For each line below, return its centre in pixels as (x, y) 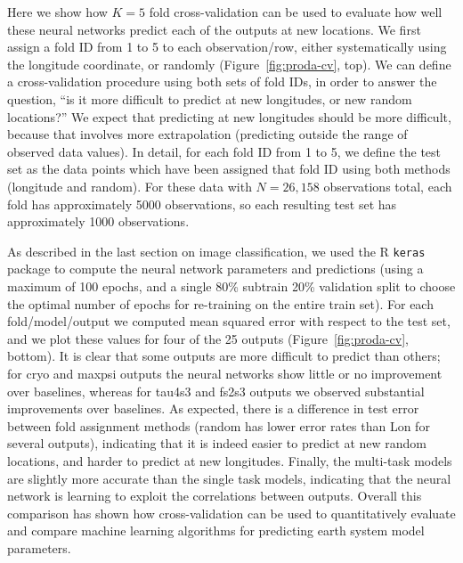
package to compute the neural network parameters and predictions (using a (215, 269)
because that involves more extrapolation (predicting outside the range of (207, 134)
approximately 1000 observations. (98, 221)
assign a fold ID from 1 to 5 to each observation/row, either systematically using (227, 47)
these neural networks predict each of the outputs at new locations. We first (214, 29)
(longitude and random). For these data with (130, 186)
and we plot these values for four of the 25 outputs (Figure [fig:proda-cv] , (208, 338)
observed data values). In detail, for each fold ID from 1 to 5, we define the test (224, 151)
